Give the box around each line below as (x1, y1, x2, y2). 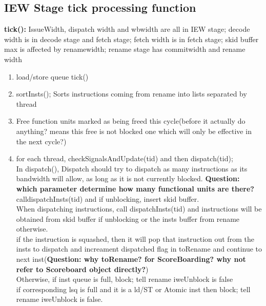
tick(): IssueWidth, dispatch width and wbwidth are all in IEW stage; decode (4, 24, 250, 34)
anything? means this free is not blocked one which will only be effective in (16, 125, 252, 136)
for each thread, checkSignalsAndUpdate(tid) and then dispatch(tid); (16, 153, 233, 164)
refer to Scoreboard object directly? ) (16, 263, 149, 274)
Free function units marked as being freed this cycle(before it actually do (16, 116, 245, 126)
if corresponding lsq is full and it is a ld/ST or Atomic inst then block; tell (16, 283, 251, 294)
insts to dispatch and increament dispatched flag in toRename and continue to (16, 243, 262, 254)
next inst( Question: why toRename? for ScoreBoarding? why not (16, 254, 246, 264)
